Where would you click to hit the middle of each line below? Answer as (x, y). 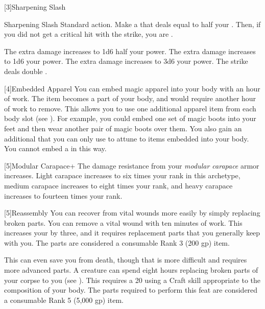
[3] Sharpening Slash (35, 7)
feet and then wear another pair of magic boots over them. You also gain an (123, 128)
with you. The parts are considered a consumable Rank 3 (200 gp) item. (117, 242)
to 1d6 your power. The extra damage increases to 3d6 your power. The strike (126, 61)
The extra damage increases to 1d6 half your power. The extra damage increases (130, 51)
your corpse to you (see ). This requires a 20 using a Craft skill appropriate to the (132, 280)
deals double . (26, 71)
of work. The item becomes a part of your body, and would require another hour (130, 98)
